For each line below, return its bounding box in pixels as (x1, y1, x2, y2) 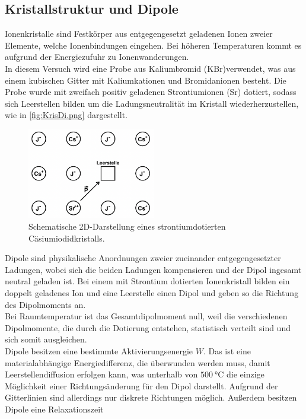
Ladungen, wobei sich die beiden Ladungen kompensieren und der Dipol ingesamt (5, 263, 302, 275)
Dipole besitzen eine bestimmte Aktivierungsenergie (5, 344, 193, 357)
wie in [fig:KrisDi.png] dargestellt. (5, 109, 128, 121)
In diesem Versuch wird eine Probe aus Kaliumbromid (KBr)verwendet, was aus (5, 62, 296, 74)
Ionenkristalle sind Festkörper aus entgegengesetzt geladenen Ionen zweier (5, 27, 273, 40)
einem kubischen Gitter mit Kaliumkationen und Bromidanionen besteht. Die (5, 74, 286, 86)
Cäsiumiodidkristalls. (28, 231, 105, 244)
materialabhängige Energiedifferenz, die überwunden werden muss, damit (5, 356, 270, 369)
